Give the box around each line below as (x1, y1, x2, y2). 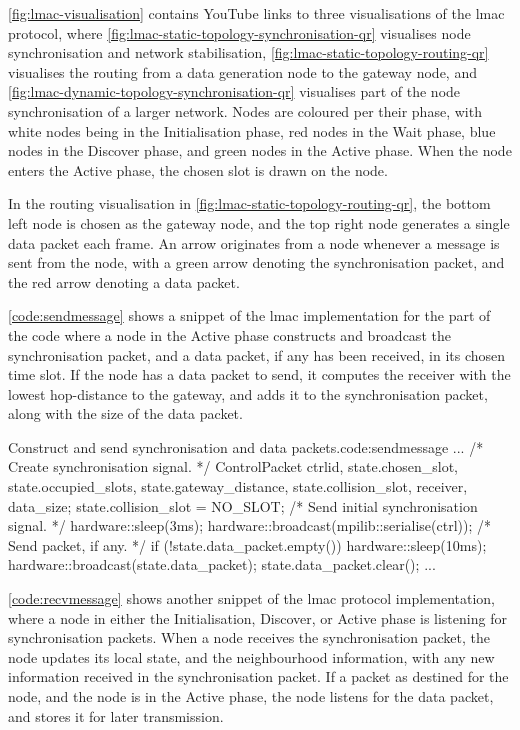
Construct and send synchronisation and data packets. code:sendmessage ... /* (8, 436, 484, 457)
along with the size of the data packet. (8, 403, 243, 424)
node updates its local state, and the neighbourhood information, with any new (8, 646, 495, 667)
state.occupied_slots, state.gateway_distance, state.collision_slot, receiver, (8, 476, 468, 497)
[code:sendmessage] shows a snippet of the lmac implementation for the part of (8, 305, 491, 326)
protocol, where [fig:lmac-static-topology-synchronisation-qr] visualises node (8, 22, 471, 43)
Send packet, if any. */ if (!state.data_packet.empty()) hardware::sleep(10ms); (8, 534, 487, 555)
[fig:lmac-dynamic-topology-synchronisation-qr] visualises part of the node (8, 81, 461, 102)
